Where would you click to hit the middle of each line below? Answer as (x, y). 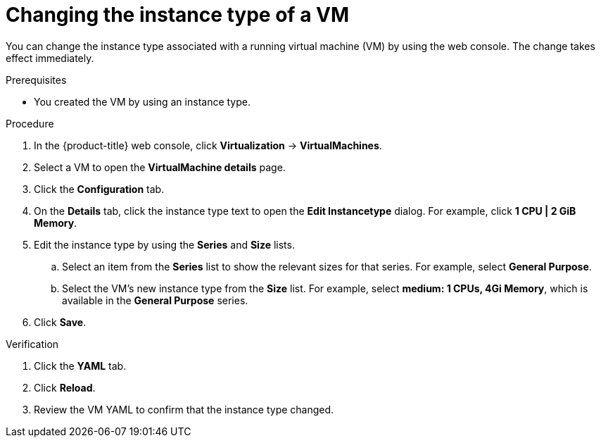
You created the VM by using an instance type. (142, 101)
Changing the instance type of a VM (178, 15)
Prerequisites (36, 80)
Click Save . (60, 322)
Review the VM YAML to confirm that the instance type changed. (184, 409)
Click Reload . (65, 387)
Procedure (30, 123)
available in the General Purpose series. (155, 300)
